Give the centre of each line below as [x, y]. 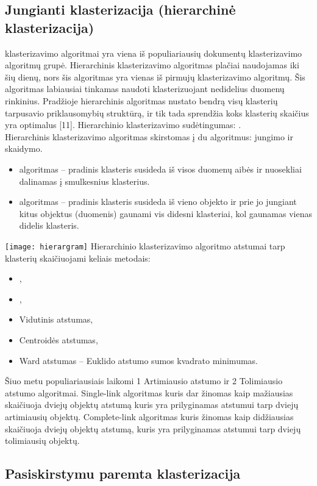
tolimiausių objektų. [42, 441]
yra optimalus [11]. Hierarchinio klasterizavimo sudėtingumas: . [123, 125]
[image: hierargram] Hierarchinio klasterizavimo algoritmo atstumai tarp [145, 245]
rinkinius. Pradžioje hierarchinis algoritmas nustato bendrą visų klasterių [141, 100]
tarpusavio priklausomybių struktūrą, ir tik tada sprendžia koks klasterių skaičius [157, 113]
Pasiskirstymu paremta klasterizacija [123, 473]
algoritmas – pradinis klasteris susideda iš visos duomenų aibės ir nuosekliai [160, 169]
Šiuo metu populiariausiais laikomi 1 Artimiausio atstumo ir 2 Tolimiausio [144, 381]
